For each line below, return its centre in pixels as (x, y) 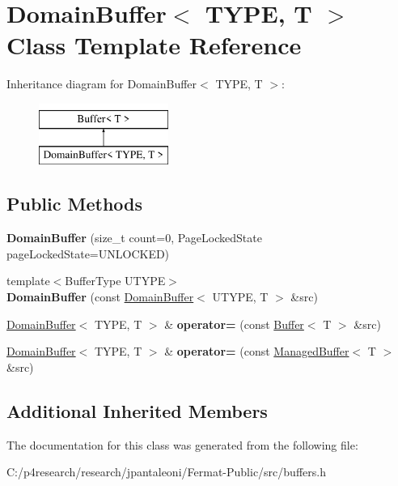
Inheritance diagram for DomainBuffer (102, 84)
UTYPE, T (240, 297)
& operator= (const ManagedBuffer (257, 351)
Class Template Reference (154, 45)
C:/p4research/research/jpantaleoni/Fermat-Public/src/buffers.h (166, 472)
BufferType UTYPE (115, 281)
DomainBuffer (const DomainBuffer (100, 297)
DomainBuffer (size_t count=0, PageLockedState (134, 238)
